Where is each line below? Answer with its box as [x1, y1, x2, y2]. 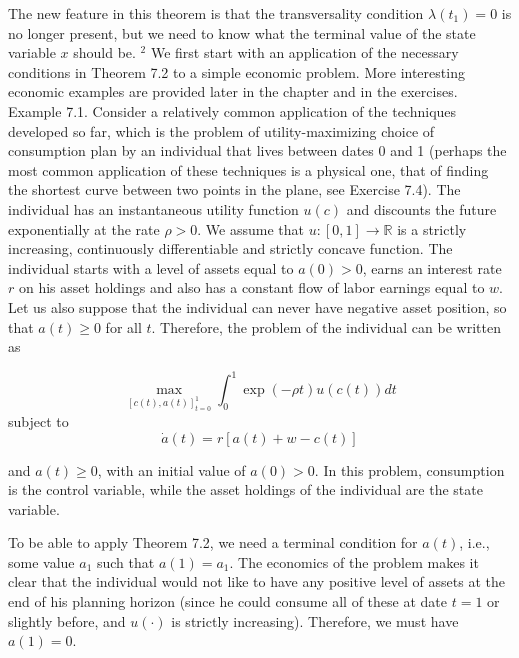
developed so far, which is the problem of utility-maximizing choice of [8, 120, 435, 141]
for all [105, 316, 142, 337]
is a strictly [397, 218, 467, 239]
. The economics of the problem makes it [229, 551, 479, 572]
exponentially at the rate [8, 218, 160, 239]
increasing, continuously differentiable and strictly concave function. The [8, 238, 453, 259]
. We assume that [197, 218, 304, 239]
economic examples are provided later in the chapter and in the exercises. [8, 81, 458, 102]
